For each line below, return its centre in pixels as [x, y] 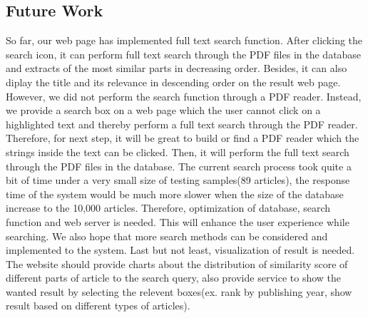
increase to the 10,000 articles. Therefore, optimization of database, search [168, 208]
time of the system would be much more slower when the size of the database [175, 194]
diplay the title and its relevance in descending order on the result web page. [173, 82]
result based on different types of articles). [98, 306]
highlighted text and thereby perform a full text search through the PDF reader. [182, 124]
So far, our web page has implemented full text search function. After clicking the [184, 40]
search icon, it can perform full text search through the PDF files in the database [184, 54]
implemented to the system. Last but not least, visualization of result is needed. [180, 250]
